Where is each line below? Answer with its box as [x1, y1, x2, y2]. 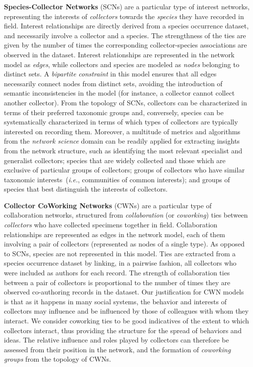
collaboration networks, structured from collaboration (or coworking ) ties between [4, 210, 248, 220]
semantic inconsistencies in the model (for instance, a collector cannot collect [4, 88, 235, 98]
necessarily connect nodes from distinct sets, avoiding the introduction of [4, 78, 223, 88]
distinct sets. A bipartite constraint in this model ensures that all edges [4, 69, 217, 79]
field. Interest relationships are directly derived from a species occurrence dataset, [4, 21, 249, 31]
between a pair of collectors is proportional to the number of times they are [4, 277, 230, 287]
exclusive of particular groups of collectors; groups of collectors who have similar [4, 165, 245, 175]
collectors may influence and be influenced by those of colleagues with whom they [4, 306, 249, 316]
